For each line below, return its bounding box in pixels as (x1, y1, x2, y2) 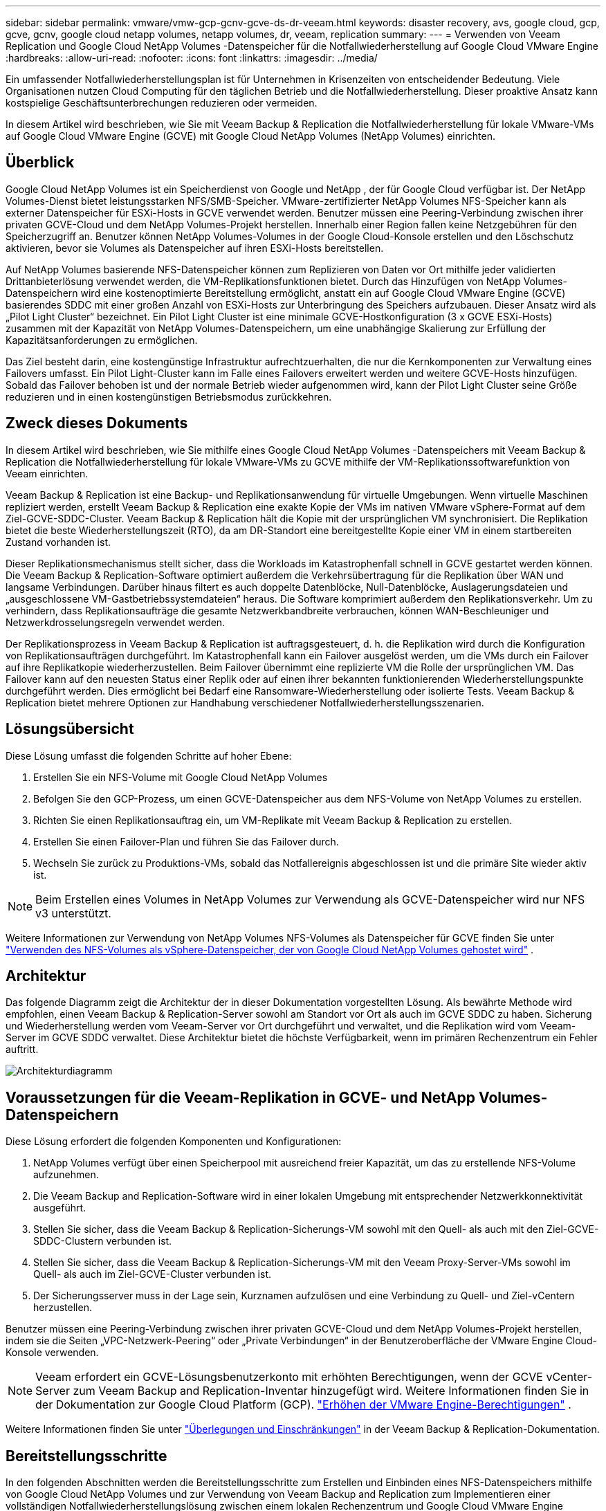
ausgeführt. (33, 1202, 86, 1214)
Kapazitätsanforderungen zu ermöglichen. (6, 333, 198, 346)
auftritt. (6, 1043, 39, 1056)
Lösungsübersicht (6, 720, 134, 738)
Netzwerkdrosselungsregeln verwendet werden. (6, 616, 226, 628)
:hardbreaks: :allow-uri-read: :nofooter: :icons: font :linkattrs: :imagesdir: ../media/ (6, 52, 378, 64)
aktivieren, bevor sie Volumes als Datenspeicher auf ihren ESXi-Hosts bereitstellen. (6, 241, 384, 254)
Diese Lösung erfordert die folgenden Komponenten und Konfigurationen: (6, 1135, 342, 1148)
